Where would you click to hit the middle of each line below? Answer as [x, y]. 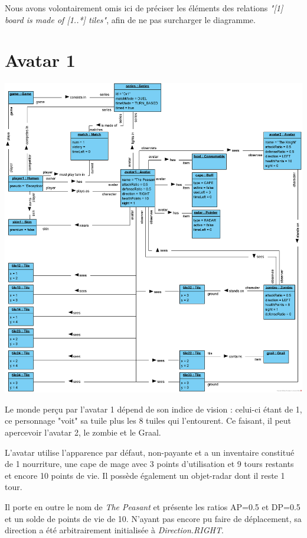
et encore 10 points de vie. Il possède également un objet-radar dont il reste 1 [145, 475]
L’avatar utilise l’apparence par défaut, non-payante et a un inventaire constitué [150, 452]
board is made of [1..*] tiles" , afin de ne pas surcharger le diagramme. [130, 19]
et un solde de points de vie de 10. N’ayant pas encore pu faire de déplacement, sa [153, 518]
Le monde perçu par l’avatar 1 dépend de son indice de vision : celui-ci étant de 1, [153, 409]
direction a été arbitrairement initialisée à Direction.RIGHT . [114, 530]
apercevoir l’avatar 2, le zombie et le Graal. [83, 432]
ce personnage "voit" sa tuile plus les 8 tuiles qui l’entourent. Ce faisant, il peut [148, 421]
